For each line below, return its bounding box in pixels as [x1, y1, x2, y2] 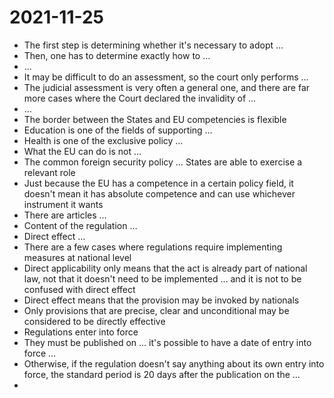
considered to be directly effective [23, 315, 166, 327]
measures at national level [23, 251, 132, 263]
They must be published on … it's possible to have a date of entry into [23, 336, 312, 348]
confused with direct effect [23, 283, 136, 295]
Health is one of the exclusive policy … [23, 134, 184, 146]
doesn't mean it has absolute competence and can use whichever [23, 187, 296, 200]
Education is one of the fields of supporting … [23, 124, 213, 136]
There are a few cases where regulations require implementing [23, 241, 283, 253]
